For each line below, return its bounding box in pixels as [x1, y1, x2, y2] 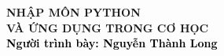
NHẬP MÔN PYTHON [6, 4, 141, 20]
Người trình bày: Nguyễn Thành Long [6, 35, 218, 51]
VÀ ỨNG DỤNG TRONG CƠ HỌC [6, 19, 209, 35]
